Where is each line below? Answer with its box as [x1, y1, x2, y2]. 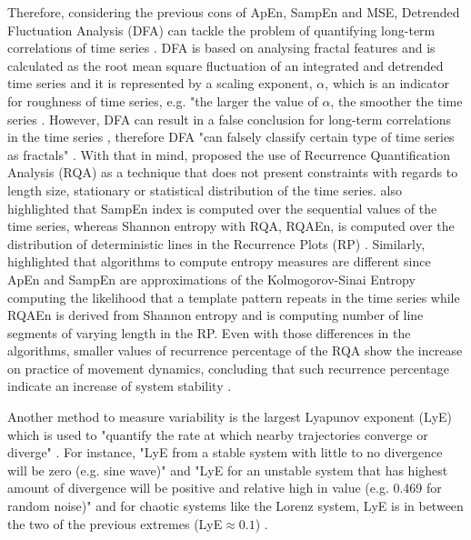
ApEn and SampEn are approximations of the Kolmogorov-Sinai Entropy [7, 269, 416, 288]
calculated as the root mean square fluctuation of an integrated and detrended [7, 55, 444, 75]
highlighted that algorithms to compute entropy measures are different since [7, 252, 431, 271]
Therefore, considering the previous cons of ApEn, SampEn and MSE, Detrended [7, 3, 460, 21]
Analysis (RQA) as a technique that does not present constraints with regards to [7, 163, 458, 182]
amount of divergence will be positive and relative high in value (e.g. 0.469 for [7, 478, 442, 497]
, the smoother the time [330, 91, 463, 110]
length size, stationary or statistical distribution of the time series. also [7, 180, 402, 199]
